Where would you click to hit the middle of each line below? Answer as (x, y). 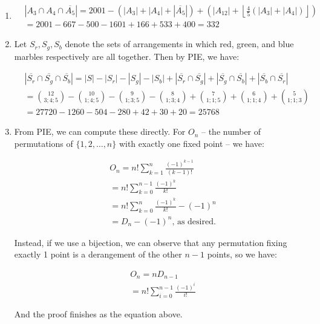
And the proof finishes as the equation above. (98, 313)
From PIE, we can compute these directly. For (100, 131)
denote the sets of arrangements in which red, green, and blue (179, 44)
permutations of (44, 143)
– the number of (231, 131)
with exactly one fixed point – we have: (191, 143)
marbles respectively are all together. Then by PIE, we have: (127, 56)
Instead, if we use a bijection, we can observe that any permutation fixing (151, 242)
